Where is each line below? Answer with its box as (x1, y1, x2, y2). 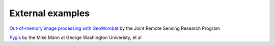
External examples (9, 8, 90, 19)
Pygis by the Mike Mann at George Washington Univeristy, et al (9, 34, 142, 40)
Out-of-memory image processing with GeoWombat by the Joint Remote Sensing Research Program (9, 25, 220, 31)
